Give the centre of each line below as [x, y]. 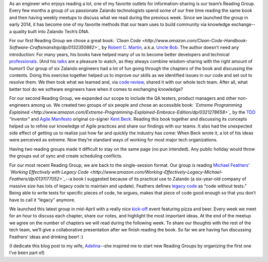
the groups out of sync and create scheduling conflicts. [66, 156]
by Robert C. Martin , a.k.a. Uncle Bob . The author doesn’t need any [170, 48]
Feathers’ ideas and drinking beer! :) [46, 237]
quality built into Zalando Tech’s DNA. [51, 31]
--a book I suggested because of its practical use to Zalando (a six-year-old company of [156, 179]
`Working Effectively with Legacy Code [49, 172]
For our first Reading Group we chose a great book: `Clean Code [75, 40]
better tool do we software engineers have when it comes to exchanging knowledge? [96, 89]
